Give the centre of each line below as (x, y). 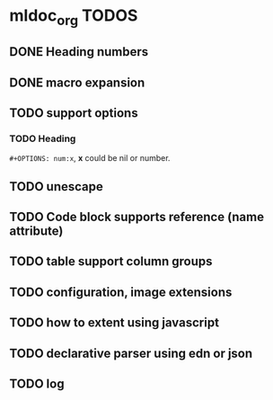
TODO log (37, 383)
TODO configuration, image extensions (121, 292)
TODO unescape (56, 187)
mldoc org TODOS (74, 17)
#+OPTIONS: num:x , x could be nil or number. (90, 158)
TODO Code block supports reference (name (137, 217)
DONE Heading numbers (79, 52)
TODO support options (74, 113)
